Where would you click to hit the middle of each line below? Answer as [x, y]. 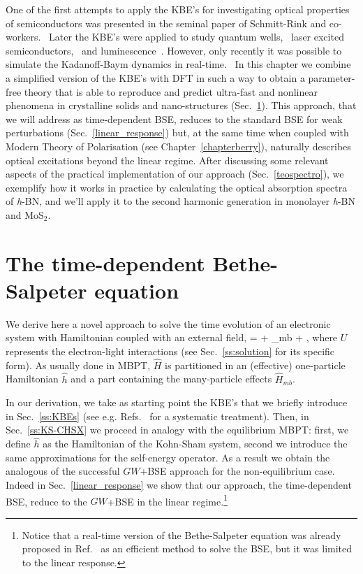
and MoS [25, 214]
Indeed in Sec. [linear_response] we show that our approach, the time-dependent [179, 485]
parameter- [332, 77]
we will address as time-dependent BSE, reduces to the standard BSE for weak [174, 119]
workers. [23, 37]
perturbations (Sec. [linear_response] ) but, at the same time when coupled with [177, 132]
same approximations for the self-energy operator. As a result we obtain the [168, 457]
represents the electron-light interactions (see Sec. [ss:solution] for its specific [170, 351]
